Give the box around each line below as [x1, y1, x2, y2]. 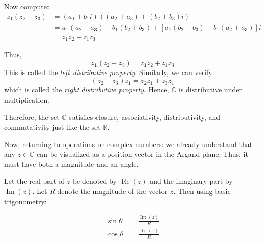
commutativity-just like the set [4, 121, 101, 132]
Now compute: [4, 1, 49, 11]
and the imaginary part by [150, 176, 233, 186]
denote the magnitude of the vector [57, 186, 168, 197]
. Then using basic [173, 186, 231, 197]
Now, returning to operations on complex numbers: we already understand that [4, 138, 253, 149]
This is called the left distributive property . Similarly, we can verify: [4, 66, 214, 77]
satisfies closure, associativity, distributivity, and [69, 111, 221, 122]
